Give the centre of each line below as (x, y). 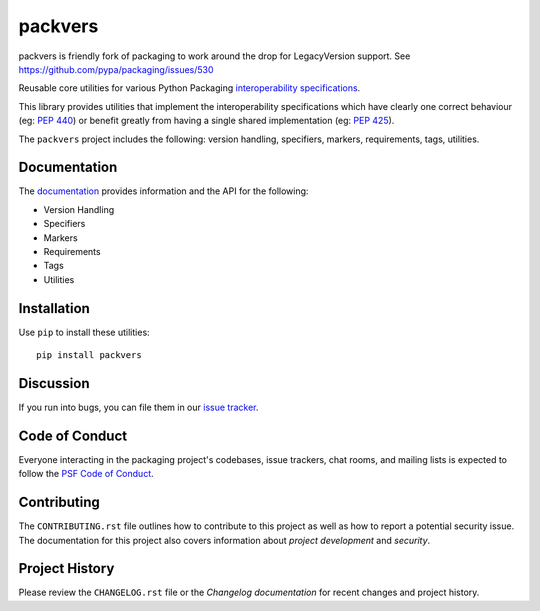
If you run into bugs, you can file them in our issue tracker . (138, 407)
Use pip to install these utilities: (84, 332)
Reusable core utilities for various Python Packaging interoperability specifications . (189, 88)
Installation (54, 308)
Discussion (54, 383)
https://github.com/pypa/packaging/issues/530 (116, 69)
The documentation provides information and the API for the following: (163, 191)
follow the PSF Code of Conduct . (86, 474)
